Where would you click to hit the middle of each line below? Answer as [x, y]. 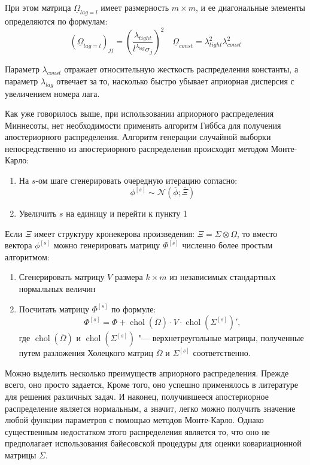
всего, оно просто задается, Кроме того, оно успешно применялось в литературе [152, 385]
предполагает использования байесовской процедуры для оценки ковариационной [153, 443]
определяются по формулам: [56, 21]
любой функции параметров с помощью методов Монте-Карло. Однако [134, 420]
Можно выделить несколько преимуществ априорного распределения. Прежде [147, 373]
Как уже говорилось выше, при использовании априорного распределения [139, 113]
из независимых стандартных [223, 277]
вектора [19, 245]
